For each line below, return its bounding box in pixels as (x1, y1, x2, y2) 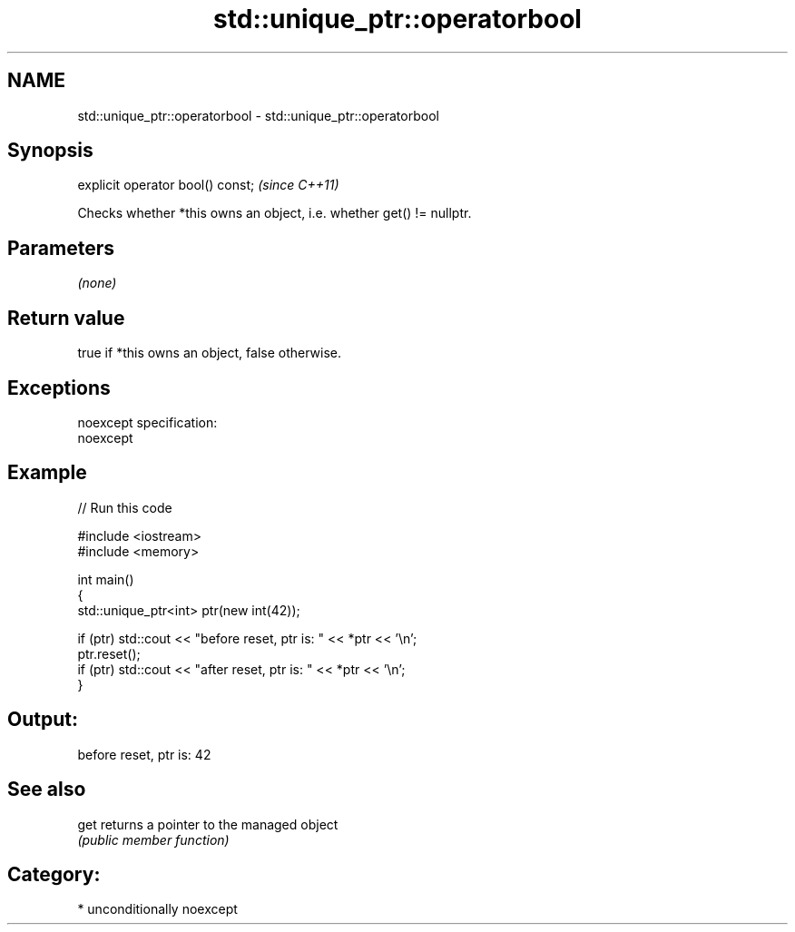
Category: (7, 862, 101, 886)
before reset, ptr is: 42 (77, 746, 211, 762)
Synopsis (7, 139, 93, 162)
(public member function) (77, 831, 230, 848)
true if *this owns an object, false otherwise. (77, 345, 341, 361)
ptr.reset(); (77, 645, 141, 662)
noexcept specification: (77, 414, 218, 430)
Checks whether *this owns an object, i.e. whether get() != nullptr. (77, 205, 472, 221)
